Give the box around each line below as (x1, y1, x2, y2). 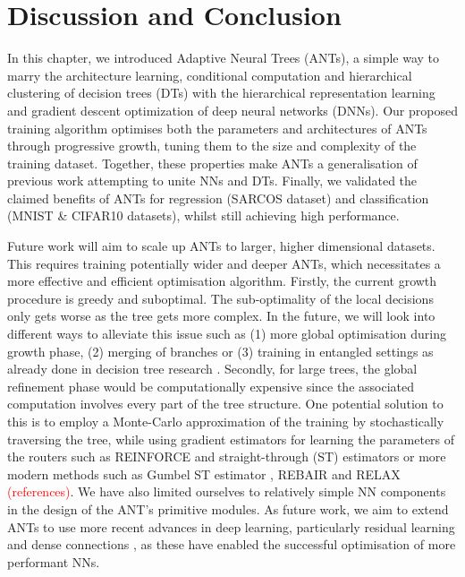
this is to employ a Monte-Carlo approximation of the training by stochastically (7, 412, 444, 430)
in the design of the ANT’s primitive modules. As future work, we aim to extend (7, 499, 449, 518)
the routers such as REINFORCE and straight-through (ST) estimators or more (7, 447, 446, 466)
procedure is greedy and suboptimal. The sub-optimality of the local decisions (7, 288, 434, 307)
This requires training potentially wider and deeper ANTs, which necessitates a (7, 254, 441, 272)
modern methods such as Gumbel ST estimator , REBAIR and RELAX (7, 464, 401, 483)
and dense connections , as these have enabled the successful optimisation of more (7, 535, 456, 554)
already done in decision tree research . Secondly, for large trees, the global (7, 359, 418, 378)
